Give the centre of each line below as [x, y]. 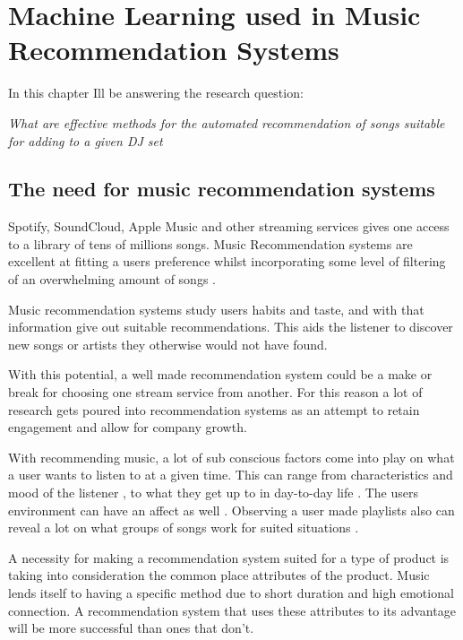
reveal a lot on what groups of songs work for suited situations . [184, 528]
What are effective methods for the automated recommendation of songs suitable [227, 122]
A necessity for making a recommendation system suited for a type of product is [229, 557]
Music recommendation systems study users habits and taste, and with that [216, 309]
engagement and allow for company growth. [128, 427]
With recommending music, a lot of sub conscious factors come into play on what [231, 457]
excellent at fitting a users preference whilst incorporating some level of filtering [227, 261]
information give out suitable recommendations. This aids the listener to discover [231, 327]
